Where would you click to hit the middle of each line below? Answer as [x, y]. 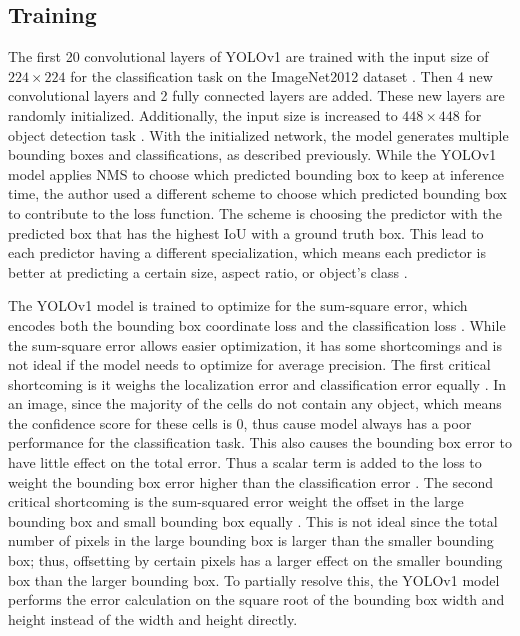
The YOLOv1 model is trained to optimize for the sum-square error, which [238, 305]
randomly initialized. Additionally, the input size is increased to [203, 114]
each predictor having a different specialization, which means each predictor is [247, 252]
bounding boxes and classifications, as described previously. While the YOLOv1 [252, 154]
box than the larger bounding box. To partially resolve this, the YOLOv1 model [254, 579]
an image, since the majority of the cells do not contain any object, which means [255, 403]
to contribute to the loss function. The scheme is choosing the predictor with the [255, 212]
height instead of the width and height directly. [153, 618]
